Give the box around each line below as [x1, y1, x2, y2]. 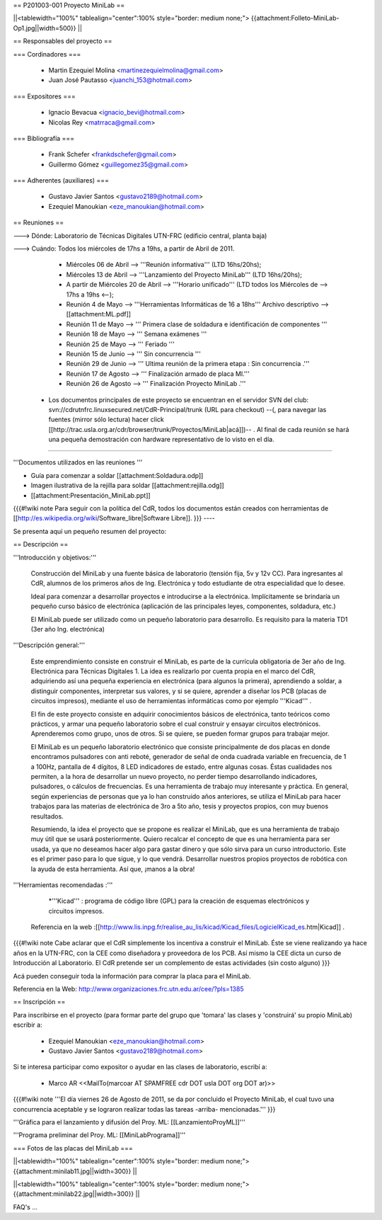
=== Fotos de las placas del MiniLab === [13, 1144, 134, 1152]
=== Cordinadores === [13, 50, 81, 58]
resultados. [30, 811, 64, 821]
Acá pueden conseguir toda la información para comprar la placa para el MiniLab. [13, 971, 251, 980]
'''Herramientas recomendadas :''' [13, 880, 113, 889]
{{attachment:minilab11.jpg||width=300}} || [13, 1167, 137, 1175]
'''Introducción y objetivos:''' [13, 553, 97, 561]
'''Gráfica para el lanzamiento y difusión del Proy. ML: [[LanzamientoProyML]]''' [13, 1117, 245, 1126]
